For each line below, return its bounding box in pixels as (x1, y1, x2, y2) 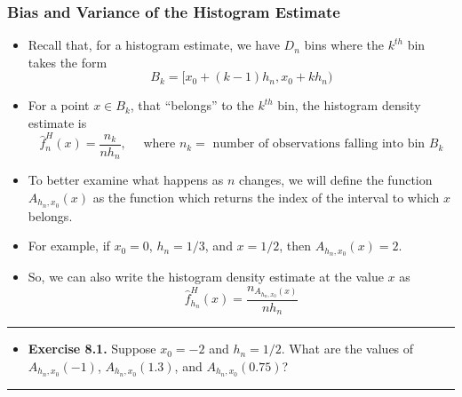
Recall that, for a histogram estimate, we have (28, 36, 280, 54)
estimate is (28, 114, 87, 131)
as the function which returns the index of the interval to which (92, 187, 440, 206)
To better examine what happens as (28, 171, 224, 189)
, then (279, 236, 312, 255)
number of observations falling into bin (212, 138, 426, 151)
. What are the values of (281, 339, 414, 358)
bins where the (304, 36, 385, 54)
